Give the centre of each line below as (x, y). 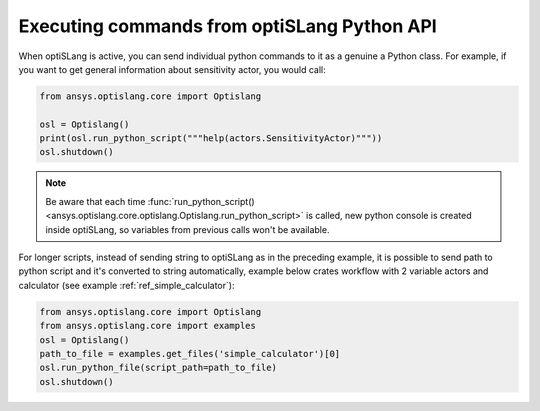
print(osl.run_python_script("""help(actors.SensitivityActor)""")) (211, 138)
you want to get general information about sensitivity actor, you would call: (172, 69)
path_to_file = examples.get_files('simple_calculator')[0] (190, 353)
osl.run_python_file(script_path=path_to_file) (158, 368)
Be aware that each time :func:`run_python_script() (150, 201)
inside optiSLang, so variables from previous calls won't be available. (187, 229)
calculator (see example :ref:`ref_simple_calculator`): (126, 285)
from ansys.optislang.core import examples (148, 326)
